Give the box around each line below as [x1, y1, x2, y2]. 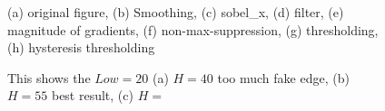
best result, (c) [51, 86, 133, 105]
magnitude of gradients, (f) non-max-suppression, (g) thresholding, [7, 20, 379, 39]
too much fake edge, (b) [217, 68, 350, 87]
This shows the [7, 68, 91, 87]
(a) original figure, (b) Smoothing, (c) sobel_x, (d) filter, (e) [7, 3, 344, 21]
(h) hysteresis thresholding [7, 38, 155, 57]
